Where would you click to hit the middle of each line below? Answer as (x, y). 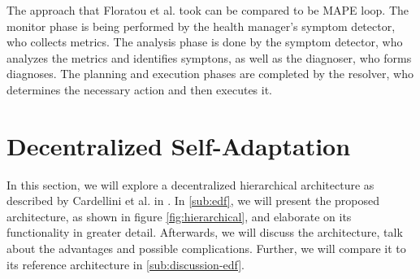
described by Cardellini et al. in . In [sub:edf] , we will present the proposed (193, 201)
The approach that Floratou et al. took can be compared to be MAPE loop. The (208, 10)
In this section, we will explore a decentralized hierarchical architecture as (191, 184)
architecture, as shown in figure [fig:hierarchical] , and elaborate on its (179, 216)
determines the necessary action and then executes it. (140, 89)
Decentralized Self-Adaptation (179, 145)
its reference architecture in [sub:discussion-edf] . (126, 264)
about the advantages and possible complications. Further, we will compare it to (206, 248)
